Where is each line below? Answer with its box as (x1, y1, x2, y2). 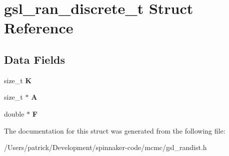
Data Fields (4, 51, 65, 67)
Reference (4, 17, 73, 38)
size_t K (4, 75, 32, 85)
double (4, 108, 24, 119)
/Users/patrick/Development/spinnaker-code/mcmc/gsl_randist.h (4, 142, 207, 153)
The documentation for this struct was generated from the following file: (4, 125, 225, 136)
